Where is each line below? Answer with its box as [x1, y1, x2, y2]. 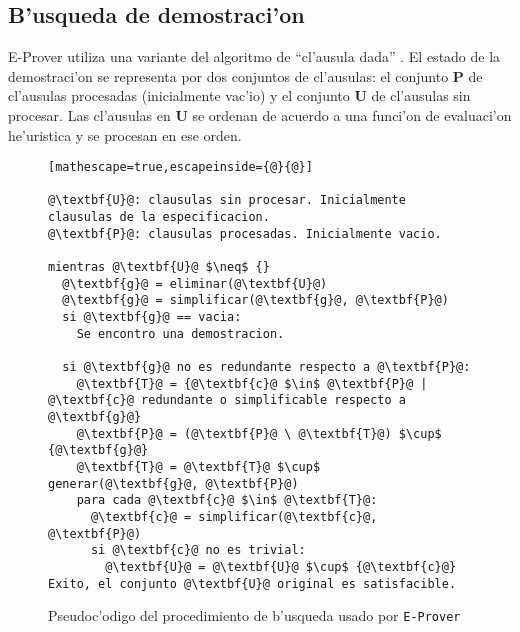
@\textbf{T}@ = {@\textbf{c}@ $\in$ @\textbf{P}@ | [76, 376, 428, 391]
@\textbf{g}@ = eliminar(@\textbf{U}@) [62, 276, 328, 291]
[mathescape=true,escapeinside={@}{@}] [48, 160, 313, 175]
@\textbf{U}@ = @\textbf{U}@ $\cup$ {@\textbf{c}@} [105, 559, 457, 574]
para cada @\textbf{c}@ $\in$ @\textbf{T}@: [76, 493, 378, 508]
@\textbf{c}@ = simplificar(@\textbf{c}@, [90, 509, 378, 524]
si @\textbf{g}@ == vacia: [62, 310, 242, 325]
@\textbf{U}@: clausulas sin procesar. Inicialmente [48, 193, 406, 208]
